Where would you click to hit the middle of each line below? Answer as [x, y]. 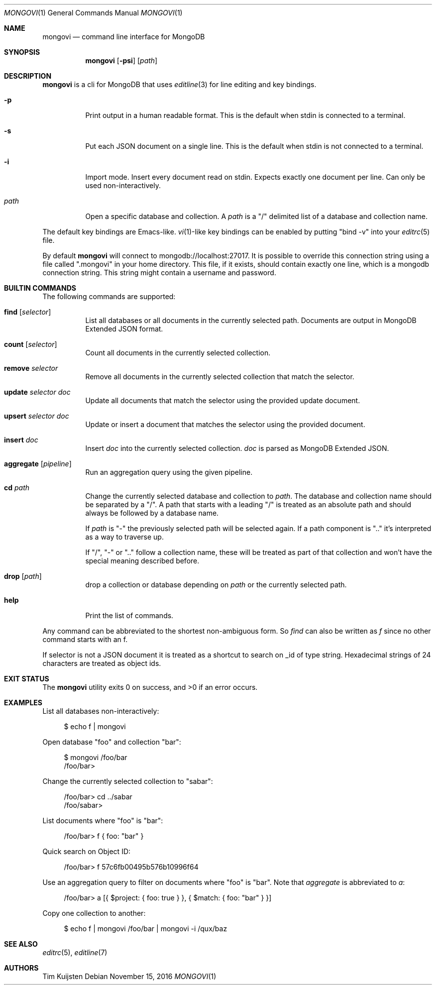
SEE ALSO [21, 944]
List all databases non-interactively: [101, 711]
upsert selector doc [37, 416]
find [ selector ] [28, 312]
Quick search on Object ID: [87, 851]
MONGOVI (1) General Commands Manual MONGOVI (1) [93, 13]
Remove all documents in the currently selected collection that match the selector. [220, 377]
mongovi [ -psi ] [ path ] [121, 60]
